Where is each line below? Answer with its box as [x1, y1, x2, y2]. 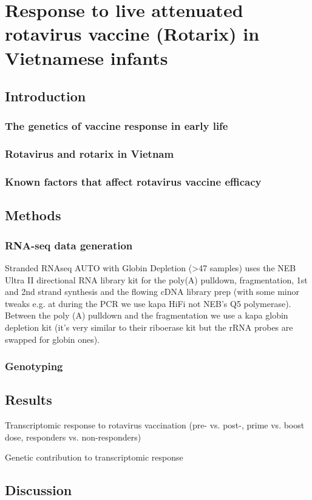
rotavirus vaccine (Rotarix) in [5, 21, 260, 46]
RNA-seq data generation [5, 237, 133, 252]
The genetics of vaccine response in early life [5, 118, 228, 133]
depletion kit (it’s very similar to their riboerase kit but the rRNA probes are [5, 321, 293, 334]
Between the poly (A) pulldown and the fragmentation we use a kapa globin [5, 309, 288, 322]
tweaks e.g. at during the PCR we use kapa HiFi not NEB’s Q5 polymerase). [5, 297, 291, 309]
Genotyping [5, 359, 63, 374]
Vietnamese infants [5, 45, 168, 70]
